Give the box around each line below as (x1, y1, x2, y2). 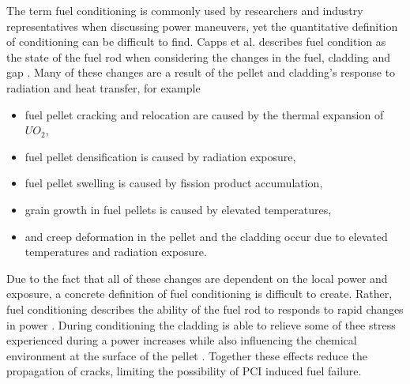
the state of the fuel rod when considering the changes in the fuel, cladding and (6, 48, 391, 65)
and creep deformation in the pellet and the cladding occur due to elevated (24, 228, 388, 244)
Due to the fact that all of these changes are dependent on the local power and (6, 269, 388, 286)
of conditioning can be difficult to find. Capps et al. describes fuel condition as (6, 33, 386, 50)
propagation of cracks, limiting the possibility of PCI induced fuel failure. (6, 363, 362, 379)
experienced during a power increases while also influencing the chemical (6, 332, 357, 348)
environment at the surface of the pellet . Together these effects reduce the (6, 347, 367, 363)
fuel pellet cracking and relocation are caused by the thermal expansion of (24, 106, 384, 122)
